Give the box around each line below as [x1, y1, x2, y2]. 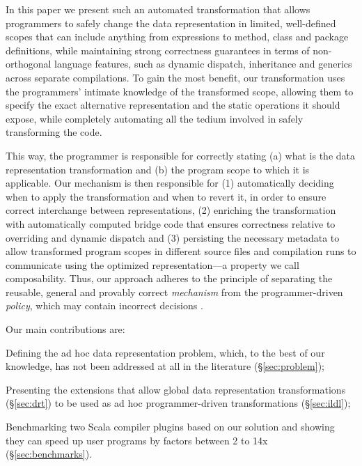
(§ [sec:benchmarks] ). [6, 446, 93, 461]
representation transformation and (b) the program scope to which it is [6, 162, 310, 176]
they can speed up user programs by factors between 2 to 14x [6, 433, 268, 447]
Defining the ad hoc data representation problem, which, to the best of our [6, 345, 325, 359]
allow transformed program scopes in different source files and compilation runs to [6, 244, 356, 258]
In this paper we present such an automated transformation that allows [6, 2, 310, 16]
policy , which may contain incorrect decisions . [6, 298, 203, 313]
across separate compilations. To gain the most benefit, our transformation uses [6, 70, 345, 84]
